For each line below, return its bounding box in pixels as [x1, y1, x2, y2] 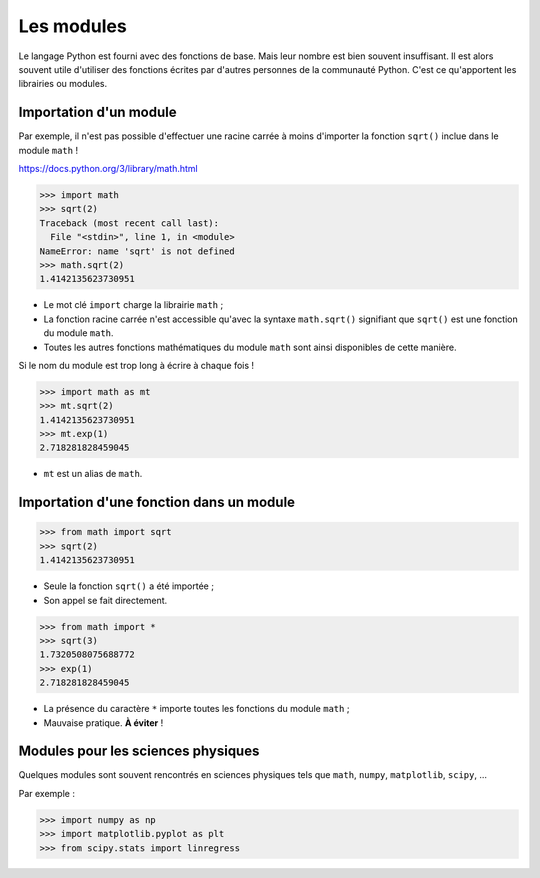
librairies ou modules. [18, 78, 108, 90]
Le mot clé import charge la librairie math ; [43, 299, 224, 311]
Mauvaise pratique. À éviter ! [43, 716, 164, 729]
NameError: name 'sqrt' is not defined [39, 245, 235, 257]
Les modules [18, 15, 127, 37]
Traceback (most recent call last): [39, 217, 220, 229]
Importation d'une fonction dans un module [18, 494, 295, 511]
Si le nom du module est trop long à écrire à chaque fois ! [18, 359, 255, 371]
